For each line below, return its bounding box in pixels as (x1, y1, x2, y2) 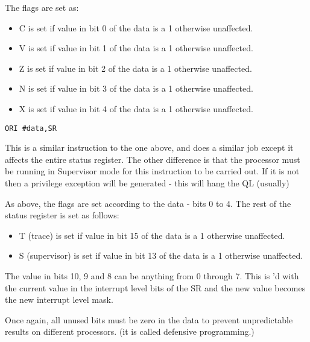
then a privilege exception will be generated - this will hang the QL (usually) (5, 177, 289, 189)
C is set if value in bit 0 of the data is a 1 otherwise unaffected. (19, 21, 253, 34)
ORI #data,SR (5, 124, 57, 133)
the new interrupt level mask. (5, 293, 113, 306)
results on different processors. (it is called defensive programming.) (5, 325, 255, 338)
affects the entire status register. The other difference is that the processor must (5, 153, 300, 165)
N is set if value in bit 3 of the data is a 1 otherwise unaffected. (19, 82, 253, 95)
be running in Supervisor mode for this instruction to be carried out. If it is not (5, 165, 300, 177)
